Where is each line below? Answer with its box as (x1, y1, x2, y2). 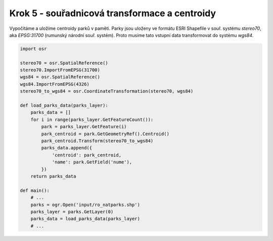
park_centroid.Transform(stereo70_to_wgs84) (41, 138, 154, 144)
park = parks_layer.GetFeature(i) (41, 124, 127, 130)
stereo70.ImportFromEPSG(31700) (20, 67, 101, 73)
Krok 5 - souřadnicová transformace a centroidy (9, 8, 216, 19)
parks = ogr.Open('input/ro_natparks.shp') (30, 202, 140, 208)
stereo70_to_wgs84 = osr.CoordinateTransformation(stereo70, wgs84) (20, 89, 194, 94)
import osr (20, 46, 47, 52)
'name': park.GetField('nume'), (52, 159, 132, 165)
